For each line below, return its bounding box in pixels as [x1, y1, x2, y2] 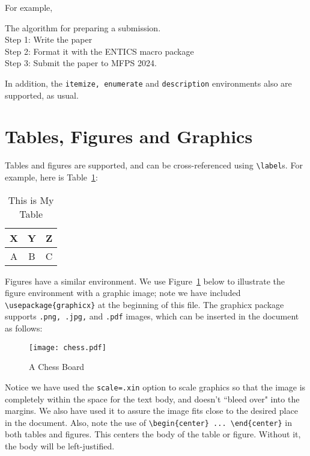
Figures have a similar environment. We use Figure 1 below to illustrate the [5, 274, 285, 287]
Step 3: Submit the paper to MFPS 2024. [5, 57, 157, 69]
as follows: [5, 322, 43, 334]
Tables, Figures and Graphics [5, 124, 253, 149]
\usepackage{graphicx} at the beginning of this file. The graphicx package [5, 298, 284, 310]
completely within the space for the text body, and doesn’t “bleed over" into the [5, 392, 300, 405]
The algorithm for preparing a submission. [5, 21, 161, 34]
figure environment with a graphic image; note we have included [5, 286, 241, 299]
